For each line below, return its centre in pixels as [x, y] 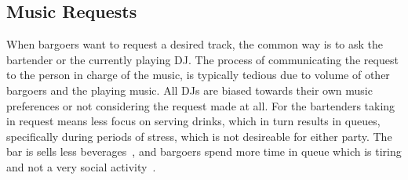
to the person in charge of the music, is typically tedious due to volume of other [198, 75]
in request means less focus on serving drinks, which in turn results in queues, [193, 121]
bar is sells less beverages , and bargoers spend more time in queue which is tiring [204, 151]
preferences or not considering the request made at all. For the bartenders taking [201, 105]
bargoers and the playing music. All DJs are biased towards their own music [189, 90]
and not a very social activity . [81, 166]
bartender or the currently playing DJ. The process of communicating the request [202, 59]
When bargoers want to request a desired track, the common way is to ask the [195, 44]
